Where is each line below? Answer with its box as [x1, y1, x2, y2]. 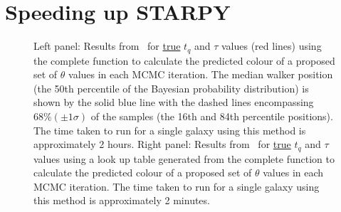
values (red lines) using [221, 38, 322, 53]
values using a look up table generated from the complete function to [33, 151, 335, 166]
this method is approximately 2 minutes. [33, 193, 210, 208]
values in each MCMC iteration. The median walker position [68, 67, 333, 82]
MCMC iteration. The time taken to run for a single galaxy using [33, 179, 320, 194]
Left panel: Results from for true [33, 38, 181, 53]
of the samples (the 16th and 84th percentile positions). [90, 108, 333, 123]
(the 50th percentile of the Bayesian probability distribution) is [33, 80, 309, 95]
